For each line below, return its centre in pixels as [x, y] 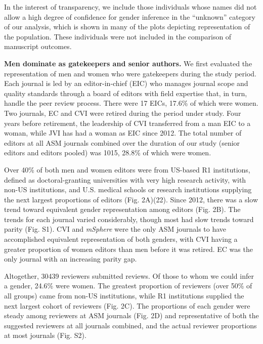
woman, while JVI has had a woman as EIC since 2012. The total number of [123, 133]
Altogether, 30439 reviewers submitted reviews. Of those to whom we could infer [129, 275]
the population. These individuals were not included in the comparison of [118, 36]
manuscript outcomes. [38, 46]
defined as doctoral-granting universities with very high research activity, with [125, 179]
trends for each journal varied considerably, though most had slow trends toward [129, 219]
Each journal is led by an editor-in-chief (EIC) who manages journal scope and [126, 83]
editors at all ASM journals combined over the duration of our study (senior [122, 142]
